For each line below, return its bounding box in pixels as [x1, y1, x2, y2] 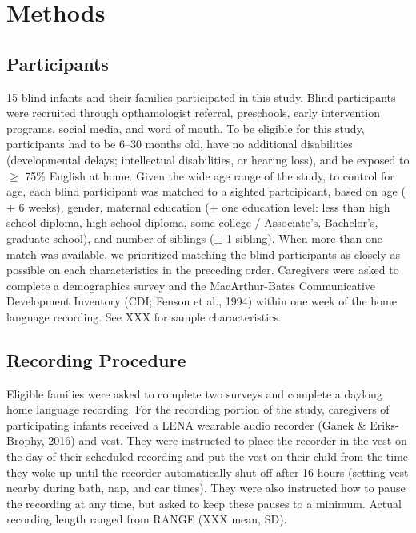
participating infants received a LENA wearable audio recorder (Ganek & [6, 416, 366, 433]
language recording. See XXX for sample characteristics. [6, 308, 282, 325]
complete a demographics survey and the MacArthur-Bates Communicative [6, 277, 375, 293]
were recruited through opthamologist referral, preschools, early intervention [6, 104, 380, 121]
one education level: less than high [222, 198, 390, 215]
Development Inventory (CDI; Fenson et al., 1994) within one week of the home [6, 293, 397, 309]
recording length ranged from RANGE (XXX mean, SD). [6, 511, 287, 527]
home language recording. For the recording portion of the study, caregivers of [6, 401, 390, 418]
